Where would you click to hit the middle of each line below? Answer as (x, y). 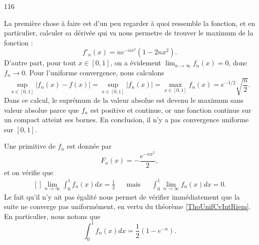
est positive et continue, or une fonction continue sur (171, 110)
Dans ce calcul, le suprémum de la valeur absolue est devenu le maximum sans (124, 100)
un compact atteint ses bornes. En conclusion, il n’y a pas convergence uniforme (127, 120)
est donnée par (89, 146)
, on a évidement (135, 63)
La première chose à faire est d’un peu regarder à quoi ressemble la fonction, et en (130, 23)
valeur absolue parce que (42, 110)
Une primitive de (30, 146)
